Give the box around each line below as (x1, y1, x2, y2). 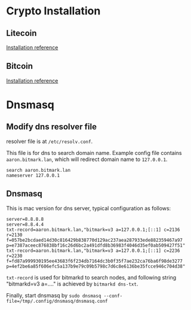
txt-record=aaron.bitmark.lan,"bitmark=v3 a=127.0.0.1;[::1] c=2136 (6, 226, 180, 233)
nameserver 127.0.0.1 (6, 172, 60, 178)
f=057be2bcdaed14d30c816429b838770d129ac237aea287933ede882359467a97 (6, 237, 183, 243)
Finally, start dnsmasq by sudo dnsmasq (6, 291, 101, 299)
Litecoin (6, 28, 37, 38)
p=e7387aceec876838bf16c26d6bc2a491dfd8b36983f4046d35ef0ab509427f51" (6, 242, 186, 248)
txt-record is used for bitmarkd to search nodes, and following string (6, 273, 177, 281)
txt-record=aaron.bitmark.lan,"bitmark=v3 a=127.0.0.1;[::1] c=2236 (6, 247, 180, 254)
